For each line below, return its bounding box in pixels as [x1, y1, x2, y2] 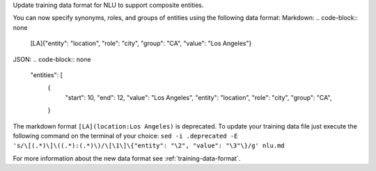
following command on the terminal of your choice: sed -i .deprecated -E [13, 131, 238, 140]
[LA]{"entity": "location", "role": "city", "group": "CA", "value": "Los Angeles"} [30, 39, 252, 48]
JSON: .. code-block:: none [13, 55, 91, 63]
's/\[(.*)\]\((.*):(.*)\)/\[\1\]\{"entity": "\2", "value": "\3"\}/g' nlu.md [13, 142, 285, 149]
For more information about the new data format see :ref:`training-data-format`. [13, 154, 241, 163]
